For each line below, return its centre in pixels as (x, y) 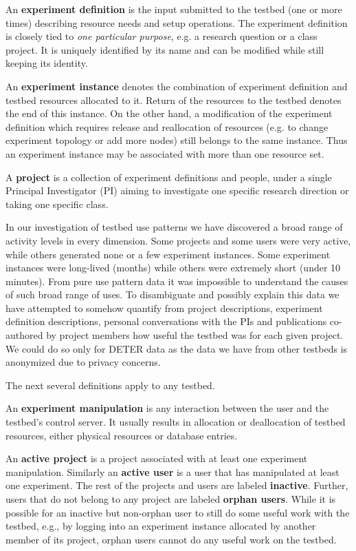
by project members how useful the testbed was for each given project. (195, 335)
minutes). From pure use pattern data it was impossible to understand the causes (177, 281)
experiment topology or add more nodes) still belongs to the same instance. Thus (177, 140)
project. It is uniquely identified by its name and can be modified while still (165, 49)
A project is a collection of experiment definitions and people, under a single (169, 177)
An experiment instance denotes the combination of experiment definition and (177, 86)
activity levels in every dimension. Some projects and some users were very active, (178, 240)
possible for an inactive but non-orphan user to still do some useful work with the (178, 512)
